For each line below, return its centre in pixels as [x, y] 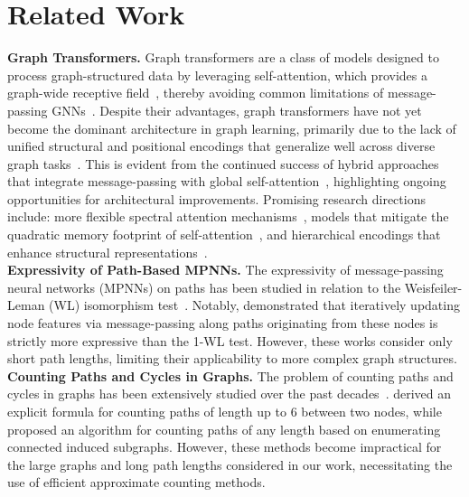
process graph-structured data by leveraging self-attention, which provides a [217, 75]
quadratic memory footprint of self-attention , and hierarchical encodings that [224, 234]
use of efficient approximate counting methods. [136, 482]
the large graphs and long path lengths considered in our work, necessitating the [230, 464]
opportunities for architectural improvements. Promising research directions [216, 198]
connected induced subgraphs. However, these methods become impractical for [225, 447]
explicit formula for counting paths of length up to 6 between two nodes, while [225, 411]
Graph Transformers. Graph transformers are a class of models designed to [223, 57]
